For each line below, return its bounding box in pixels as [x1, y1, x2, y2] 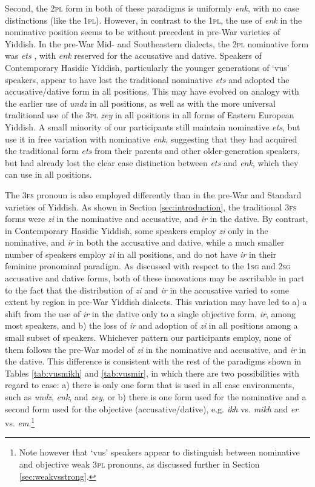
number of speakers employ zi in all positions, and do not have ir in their [5, 247, 277, 260]
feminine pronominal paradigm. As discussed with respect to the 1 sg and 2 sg [5, 260, 291, 272]
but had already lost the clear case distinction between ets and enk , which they [5, 156, 299, 169]
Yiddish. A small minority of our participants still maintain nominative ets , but [5, 120, 300, 133]
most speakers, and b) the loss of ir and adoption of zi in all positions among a [5, 319, 298, 332]
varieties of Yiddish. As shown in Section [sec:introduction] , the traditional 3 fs [5, 200, 297, 213]
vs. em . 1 [5, 415, 35, 429]
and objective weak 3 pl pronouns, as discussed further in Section [19, 458, 260, 471]
